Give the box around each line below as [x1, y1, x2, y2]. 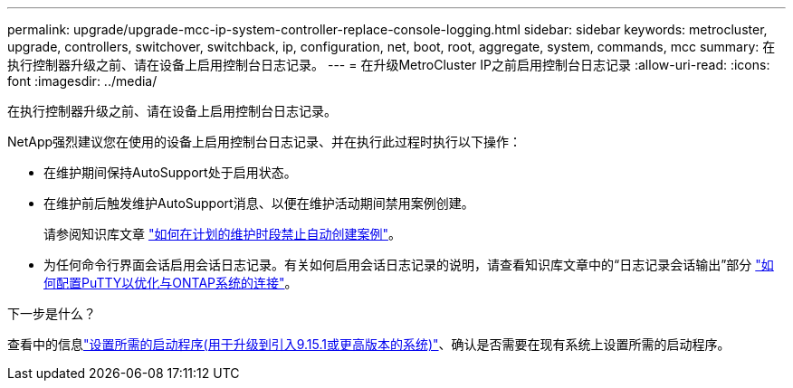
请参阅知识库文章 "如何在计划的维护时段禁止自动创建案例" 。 [43, 226, 401, 241]
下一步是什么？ [7, 306, 96, 321]
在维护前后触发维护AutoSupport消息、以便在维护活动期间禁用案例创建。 [43, 195, 474, 211]
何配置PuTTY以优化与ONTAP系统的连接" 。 [43, 275, 298, 290]
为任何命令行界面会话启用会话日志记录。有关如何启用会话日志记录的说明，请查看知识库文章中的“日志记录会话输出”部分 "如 [43, 257, 774, 272]
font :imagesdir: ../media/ [7, 73, 158, 89]
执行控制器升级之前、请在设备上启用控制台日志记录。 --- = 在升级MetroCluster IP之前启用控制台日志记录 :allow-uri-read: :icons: [7, 57, 770, 72]
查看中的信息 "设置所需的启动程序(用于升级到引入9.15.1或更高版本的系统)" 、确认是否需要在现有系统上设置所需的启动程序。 [7, 336, 731, 352]
